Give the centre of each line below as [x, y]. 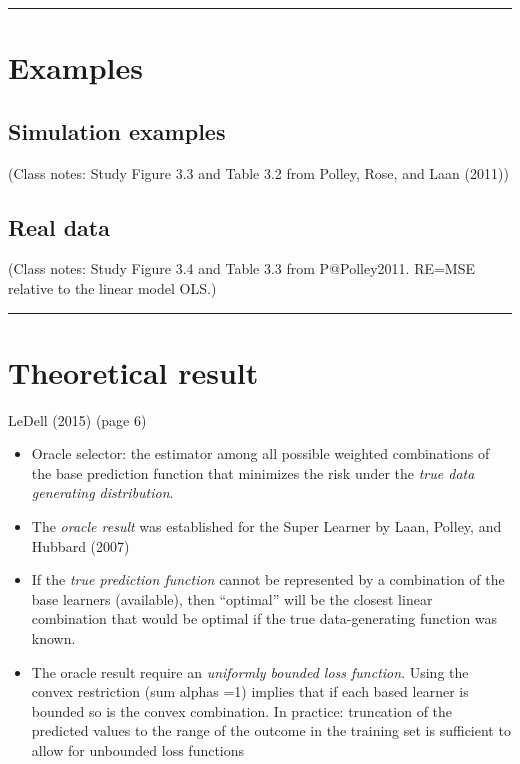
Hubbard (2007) [80, 545]
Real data [59, 226]
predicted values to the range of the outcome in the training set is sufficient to [271, 730]
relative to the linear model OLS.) [112, 287]
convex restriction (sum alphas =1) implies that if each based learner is [250, 691]
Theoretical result [133, 371]
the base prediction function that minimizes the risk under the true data [253, 472]
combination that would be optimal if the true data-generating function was [264, 618]
